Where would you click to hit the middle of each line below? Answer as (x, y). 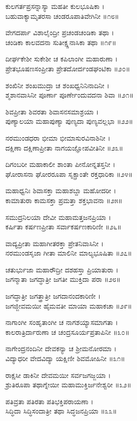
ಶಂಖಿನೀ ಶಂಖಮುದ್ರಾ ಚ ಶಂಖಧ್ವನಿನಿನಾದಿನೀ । (57, 85)
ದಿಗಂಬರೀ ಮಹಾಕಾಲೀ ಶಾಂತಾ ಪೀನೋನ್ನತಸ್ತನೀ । (60, 164)
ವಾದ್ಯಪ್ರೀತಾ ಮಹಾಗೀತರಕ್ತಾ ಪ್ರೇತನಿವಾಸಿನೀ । (55, 243)
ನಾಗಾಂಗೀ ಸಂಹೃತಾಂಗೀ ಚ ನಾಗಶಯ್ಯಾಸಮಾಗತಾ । (62, 322)
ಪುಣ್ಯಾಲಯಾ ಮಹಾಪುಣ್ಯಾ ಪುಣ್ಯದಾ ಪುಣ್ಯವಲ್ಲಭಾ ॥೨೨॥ (69, 121)
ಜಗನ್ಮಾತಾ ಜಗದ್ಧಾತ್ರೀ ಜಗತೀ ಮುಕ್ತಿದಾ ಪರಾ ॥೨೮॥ (63, 279)
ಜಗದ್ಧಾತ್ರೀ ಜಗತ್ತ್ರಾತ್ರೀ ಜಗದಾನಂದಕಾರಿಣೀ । (53, 296)
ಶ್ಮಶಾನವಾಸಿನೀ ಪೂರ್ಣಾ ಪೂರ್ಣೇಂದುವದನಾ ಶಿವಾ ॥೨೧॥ (70, 95)
